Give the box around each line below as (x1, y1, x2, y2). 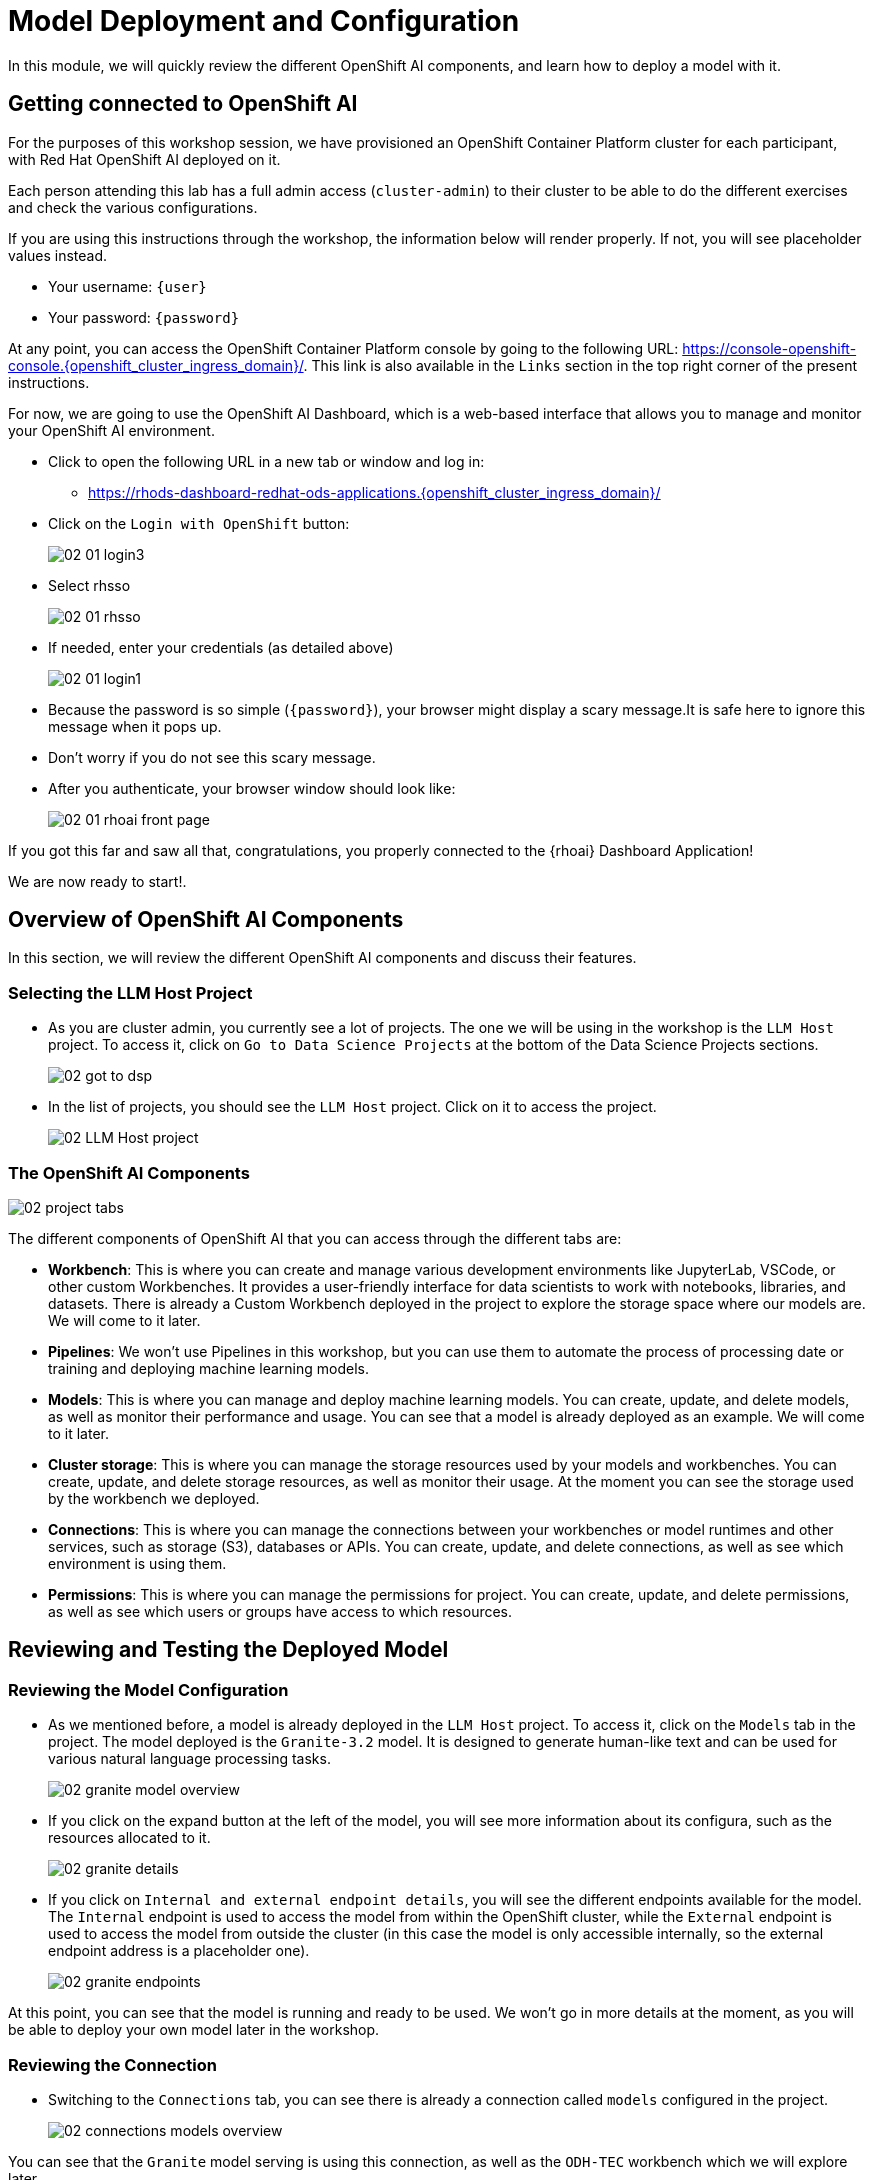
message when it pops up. (48, 717, 222, 735)
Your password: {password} (48, 308, 240, 326)
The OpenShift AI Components (8, 1162, 250, 1183)
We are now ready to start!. (8, 872, 187, 890)
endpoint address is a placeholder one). (48, 1942, 310, 1960)
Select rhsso (48, 576, 131, 594)
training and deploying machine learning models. (48, 1359, 369, 1377)
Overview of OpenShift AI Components (8, 907, 404, 933)
